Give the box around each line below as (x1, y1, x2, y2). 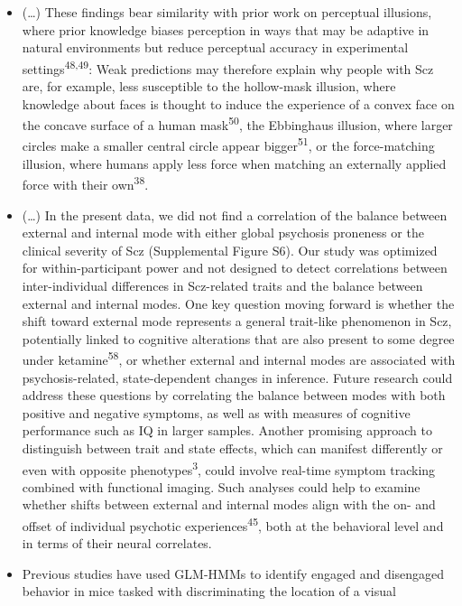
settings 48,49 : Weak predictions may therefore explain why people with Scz (22, 56, 434, 78)
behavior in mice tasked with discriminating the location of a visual (22, 582, 396, 601)
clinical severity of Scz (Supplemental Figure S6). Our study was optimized (22, 240, 438, 259)
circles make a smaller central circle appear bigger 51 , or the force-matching (22, 134, 435, 155)
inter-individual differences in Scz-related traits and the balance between (22, 275, 423, 294)
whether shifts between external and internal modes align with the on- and (22, 495, 436, 514)
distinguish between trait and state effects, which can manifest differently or (22, 438, 443, 457)
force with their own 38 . (22, 172, 149, 193)
